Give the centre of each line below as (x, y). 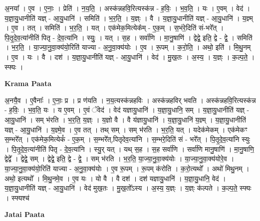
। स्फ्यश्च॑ (17, 197)
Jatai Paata (25, 214)
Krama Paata (28, 83)
